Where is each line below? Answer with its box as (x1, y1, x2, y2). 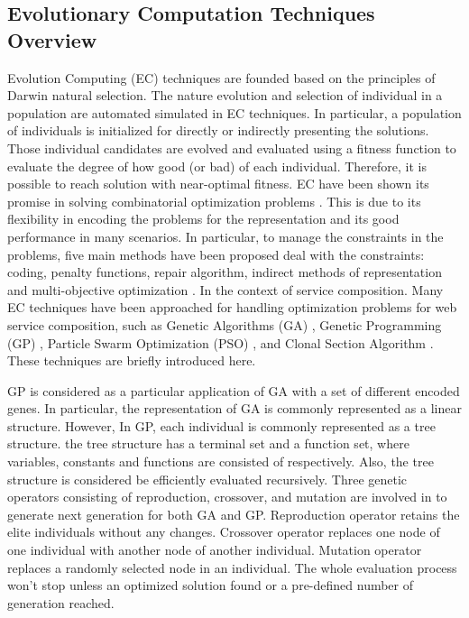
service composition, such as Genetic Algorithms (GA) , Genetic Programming (7, 315, 442, 334)
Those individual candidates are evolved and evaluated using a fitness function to (7, 138, 456, 157)
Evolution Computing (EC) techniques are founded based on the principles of (7, 68, 436, 87)
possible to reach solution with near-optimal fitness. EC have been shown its (7, 174, 429, 193)
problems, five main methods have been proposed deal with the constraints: (7, 244, 425, 263)
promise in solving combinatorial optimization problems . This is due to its (7, 191, 421, 210)
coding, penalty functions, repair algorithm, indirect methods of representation (7, 263, 442, 281)
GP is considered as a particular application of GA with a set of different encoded (7, 381, 460, 400)
